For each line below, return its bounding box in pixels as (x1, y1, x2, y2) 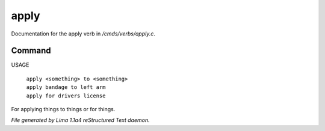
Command (11, 46, 51, 56)
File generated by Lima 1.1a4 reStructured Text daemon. (11, 117, 150, 124)
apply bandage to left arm (26, 84, 106, 91)
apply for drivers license (26, 92, 106, 99)
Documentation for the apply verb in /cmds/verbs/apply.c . (11, 30, 156, 37)
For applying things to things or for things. (11, 106, 116, 113)
